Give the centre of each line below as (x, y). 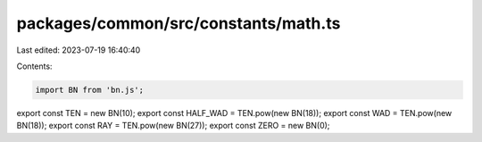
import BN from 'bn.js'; (90, 90)
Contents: (34, 66)
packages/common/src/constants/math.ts (179, 23)
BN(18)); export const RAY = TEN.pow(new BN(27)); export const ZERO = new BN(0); (173, 126)
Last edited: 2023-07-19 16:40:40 (79, 50)
